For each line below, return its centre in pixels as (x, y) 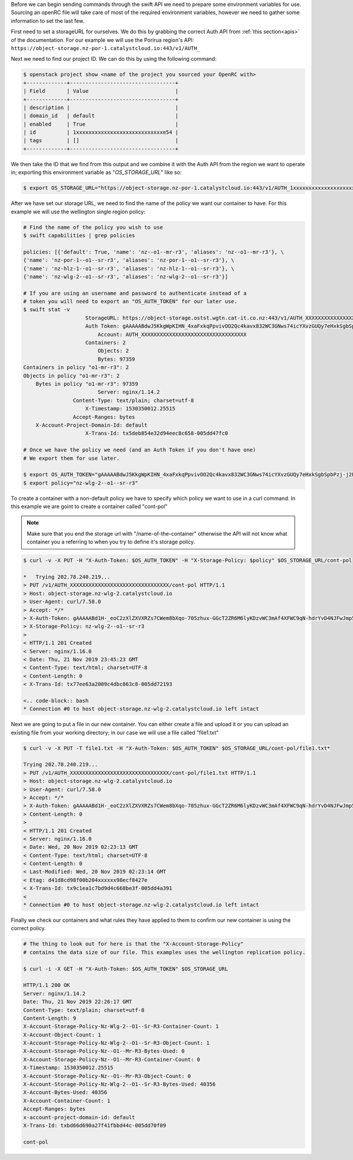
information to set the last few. (48, 21)
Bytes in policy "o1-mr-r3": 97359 (87, 384)
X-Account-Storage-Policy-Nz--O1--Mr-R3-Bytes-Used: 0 (104, 1051)
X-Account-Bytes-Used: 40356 (65, 1093)
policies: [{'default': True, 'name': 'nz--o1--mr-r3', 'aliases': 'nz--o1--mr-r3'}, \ (154, 252)
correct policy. (29, 928)
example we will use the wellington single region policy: (78, 212)
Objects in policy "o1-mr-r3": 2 (71, 375)
